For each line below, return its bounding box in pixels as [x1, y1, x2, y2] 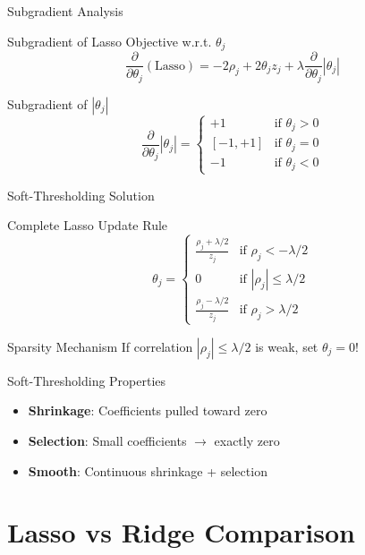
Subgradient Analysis [7, 2, 123, 20]
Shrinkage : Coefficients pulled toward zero [28, 401, 267, 420]
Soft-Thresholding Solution [7, 185, 155, 204]
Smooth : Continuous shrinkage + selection [28, 461, 267, 480]
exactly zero [214, 431, 280, 449]
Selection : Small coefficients [28, 431, 187, 449]
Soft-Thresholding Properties [7, 371, 166, 389]
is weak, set [255, 337, 318, 355]
